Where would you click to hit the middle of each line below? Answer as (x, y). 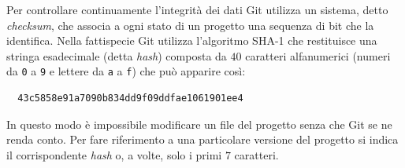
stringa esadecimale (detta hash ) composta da (117, 55)
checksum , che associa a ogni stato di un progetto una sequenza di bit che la (190, 25)
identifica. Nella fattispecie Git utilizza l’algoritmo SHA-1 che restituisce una (192, 40)
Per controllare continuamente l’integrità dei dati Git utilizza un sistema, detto (197, 9)
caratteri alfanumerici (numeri (318, 55)
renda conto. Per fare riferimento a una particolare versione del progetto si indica (202, 139)
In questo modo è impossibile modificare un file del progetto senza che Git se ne (199, 124)
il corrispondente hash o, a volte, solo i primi (114, 154)
